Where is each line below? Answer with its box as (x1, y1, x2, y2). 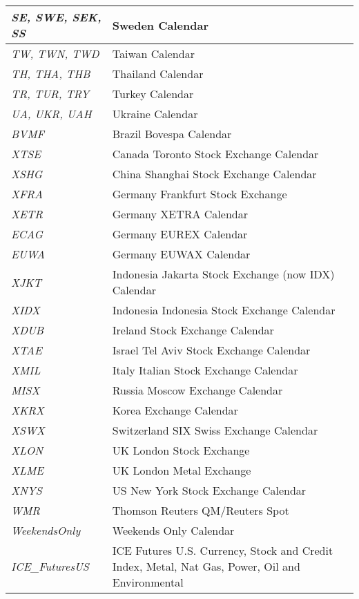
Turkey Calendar (112, 86, 194, 102)
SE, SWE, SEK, (11, 9, 101, 25)
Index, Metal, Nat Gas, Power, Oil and (112, 558, 300, 574)
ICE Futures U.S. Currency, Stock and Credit (112, 542, 333, 558)
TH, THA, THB (11, 66, 90, 82)
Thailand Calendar (112, 66, 204, 82)
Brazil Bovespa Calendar (112, 126, 232, 142)
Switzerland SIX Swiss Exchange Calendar (112, 422, 318, 438)
